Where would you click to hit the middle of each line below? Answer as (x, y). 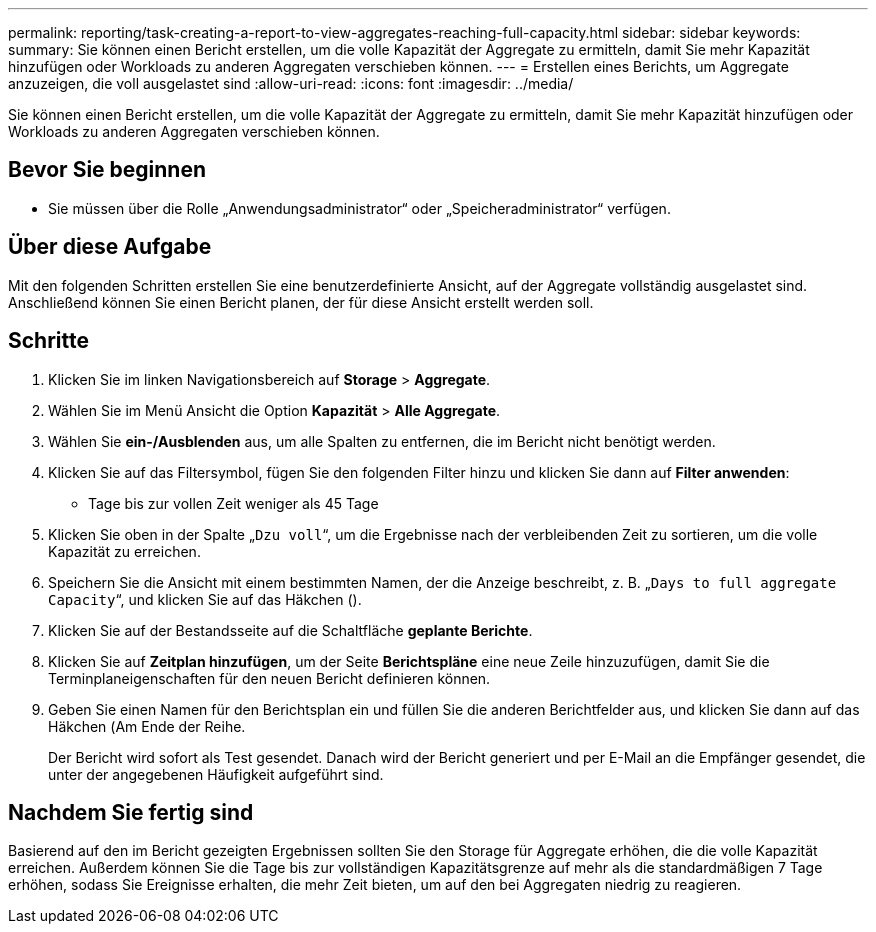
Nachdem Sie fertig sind (131, 812)
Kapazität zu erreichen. (124, 551)
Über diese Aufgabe (110, 247)
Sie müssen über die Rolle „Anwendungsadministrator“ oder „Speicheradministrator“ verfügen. (359, 208)
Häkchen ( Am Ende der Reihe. (147, 726)
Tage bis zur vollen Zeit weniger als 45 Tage (233, 503)
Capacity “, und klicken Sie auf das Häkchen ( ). (205, 599)
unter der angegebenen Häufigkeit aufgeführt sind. (216, 774)
